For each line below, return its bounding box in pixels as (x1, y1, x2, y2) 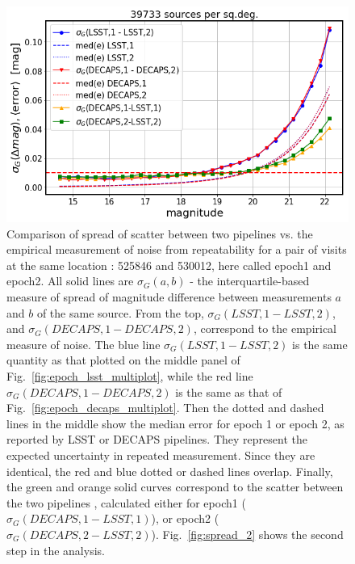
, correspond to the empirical (193, 320, 337, 337)
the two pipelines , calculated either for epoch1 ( (6, 494, 246, 511)
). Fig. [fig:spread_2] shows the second (151, 525, 344, 542)
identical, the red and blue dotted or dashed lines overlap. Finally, (6, 462, 333, 479)
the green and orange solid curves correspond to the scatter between (6, 478, 344, 495)
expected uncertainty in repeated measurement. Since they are (6, 446, 315, 463)
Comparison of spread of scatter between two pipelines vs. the (6, 225, 313, 242)
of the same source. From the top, (36, 304, 204, 321)
